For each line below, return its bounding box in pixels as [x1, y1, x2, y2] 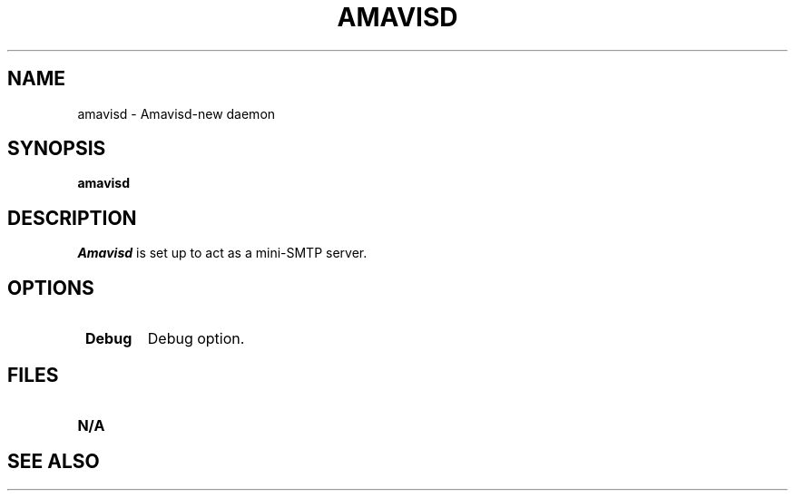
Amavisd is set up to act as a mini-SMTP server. [77, 245, 368, 261]
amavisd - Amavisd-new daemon [77, 105, 276, 122]
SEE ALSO [7, 450, 100, 474]
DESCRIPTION [7, 206, 137, 229]
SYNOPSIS [7, 137, 106, 161]
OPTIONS [7, 276, 94, 299]
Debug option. [147, 329, 245, 348]
